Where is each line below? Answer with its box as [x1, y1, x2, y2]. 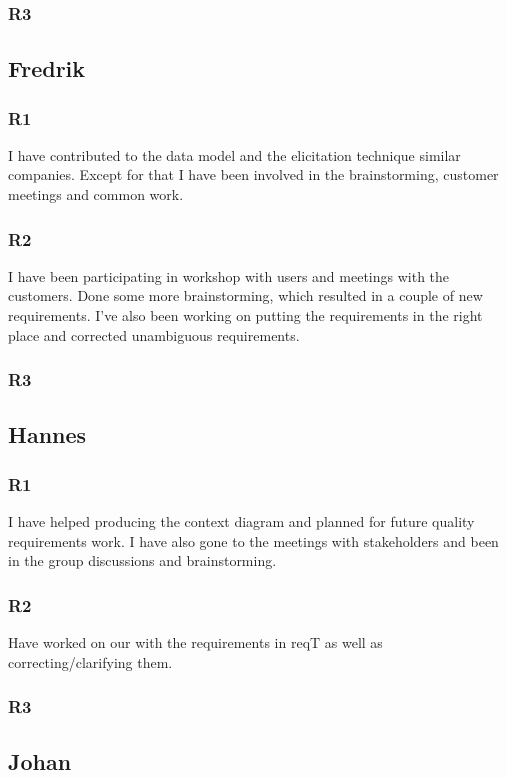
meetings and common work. [8, 184, 184, 205]
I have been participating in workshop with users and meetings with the [8, 265, 450, 286]
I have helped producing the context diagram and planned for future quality [8, 511, 475, 532]
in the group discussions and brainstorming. [8, 550, 277, 571]
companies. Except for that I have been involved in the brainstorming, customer [8, 164, 499, 185]
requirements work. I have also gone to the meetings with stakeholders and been [8, 530, 499, 551]
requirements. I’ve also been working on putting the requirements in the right [8, 305, 483, 326]
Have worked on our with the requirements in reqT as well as [8, 632, 383, 653]
